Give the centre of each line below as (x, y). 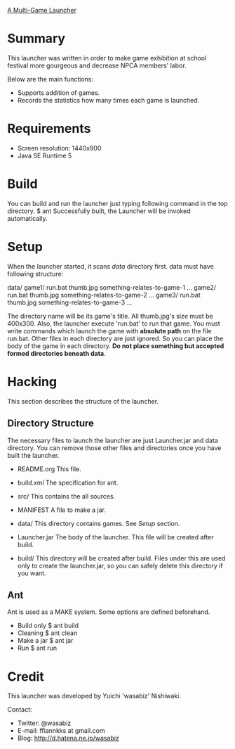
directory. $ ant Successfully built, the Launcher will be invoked (99, 211)
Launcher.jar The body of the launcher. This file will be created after (115, 537)
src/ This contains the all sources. (66, 496)
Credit (26, 676)
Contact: (20, 710)
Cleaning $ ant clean (47, 633)
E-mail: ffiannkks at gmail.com (61, 731)
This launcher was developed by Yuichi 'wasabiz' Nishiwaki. (94, 696)
